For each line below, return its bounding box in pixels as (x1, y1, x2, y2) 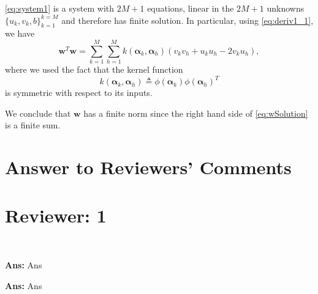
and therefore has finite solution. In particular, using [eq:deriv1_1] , (61, 13, 314, 26)
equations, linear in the (147, 2, 234, 14)
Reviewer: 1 (5, 202, 107, 227)
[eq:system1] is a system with (5, 2, 115, 14)
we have (5, 27, 35, 40)
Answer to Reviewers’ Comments (5, 155, 292, 180)
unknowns (267, 2, 305, 14)
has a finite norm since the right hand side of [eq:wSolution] (83, 106, 308, 119)
